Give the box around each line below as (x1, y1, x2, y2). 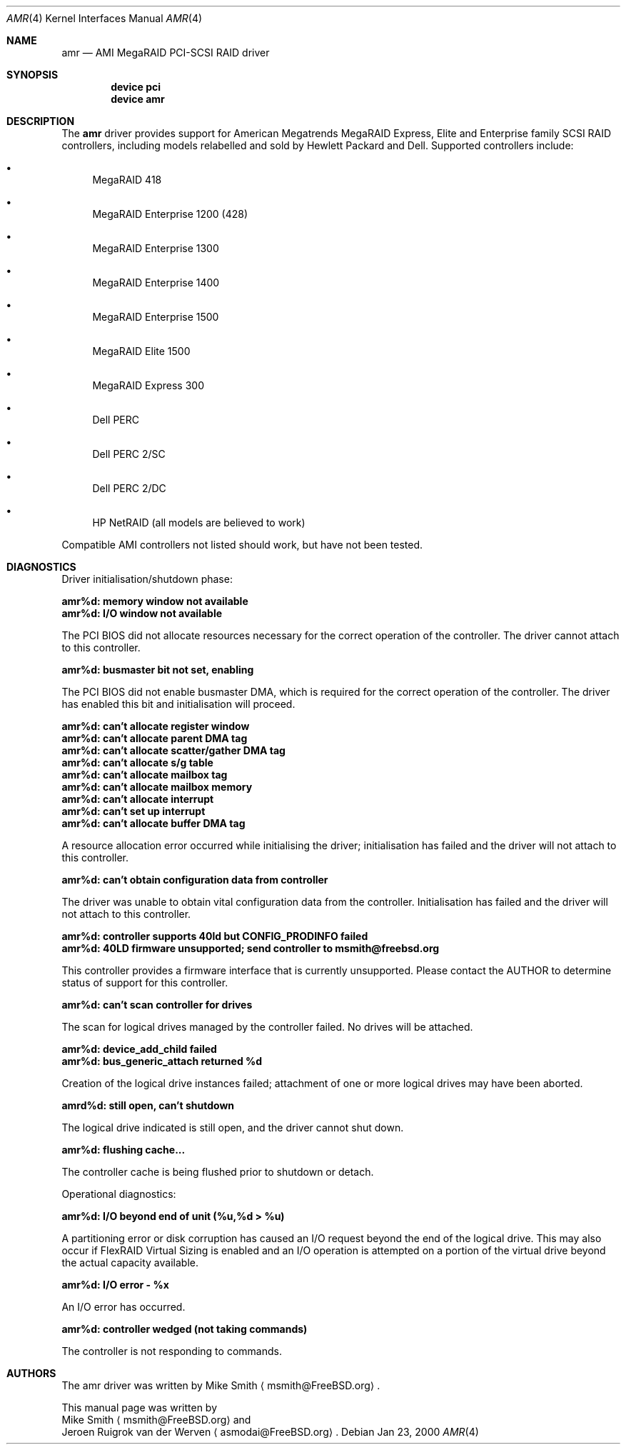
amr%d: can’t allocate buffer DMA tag (61, 817, 246, 829)
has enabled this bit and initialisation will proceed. (61, 698, 296, 710)
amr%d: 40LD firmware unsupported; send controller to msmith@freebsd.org (61, 942, 440, 954)
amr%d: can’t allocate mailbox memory (61, 781, 253, 793)
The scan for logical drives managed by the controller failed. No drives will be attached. (61, 1021, 473, 1033)
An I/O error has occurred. (61, 1301, 186, 1313)
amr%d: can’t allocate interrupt (61, 793, 214, 805)
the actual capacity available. (61, 1256, 198, 1269)
